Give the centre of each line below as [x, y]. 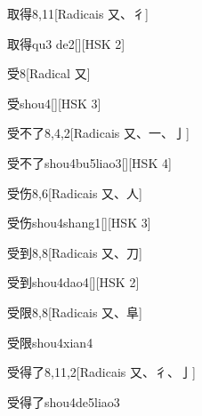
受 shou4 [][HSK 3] [54, 103]
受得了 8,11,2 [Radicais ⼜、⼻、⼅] [101, 372]
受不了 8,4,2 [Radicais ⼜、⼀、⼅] [98, 133]
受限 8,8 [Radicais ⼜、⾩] [75, 312]
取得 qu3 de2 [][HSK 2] [66, 43]
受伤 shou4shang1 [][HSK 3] [79, 223]
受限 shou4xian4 [50, 342]
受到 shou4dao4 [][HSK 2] [73, 282]
